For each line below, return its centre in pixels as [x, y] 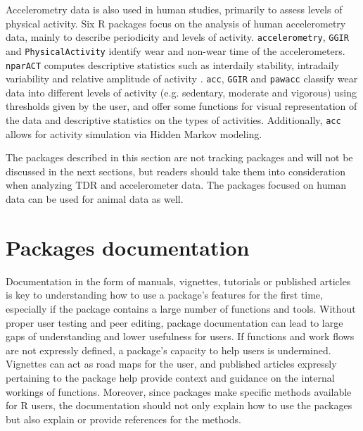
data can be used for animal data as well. [95, 199]
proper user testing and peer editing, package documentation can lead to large [174, 322]
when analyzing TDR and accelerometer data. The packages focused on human [176, 185]
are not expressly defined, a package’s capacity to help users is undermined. [168, 350]
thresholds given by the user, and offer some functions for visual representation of [181, 106]
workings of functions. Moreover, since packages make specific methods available [179, 391]
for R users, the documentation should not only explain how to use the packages [179, 405]
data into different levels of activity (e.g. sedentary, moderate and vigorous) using [181, 92]
